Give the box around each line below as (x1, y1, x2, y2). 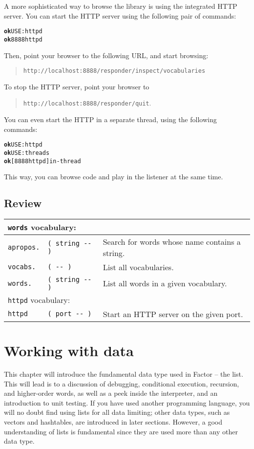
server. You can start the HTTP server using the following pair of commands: (4, 10, 236, 21)
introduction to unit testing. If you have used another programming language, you (4, 397, 250, 407)
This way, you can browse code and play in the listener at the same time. (4, 171, 223, 182)
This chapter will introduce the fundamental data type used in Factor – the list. (4, 369, 243, 379)
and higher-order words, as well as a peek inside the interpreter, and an (4, 388, 218, 398)
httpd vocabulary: (8, 294, 70, 305)
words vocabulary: (8, 221, 76, 233)
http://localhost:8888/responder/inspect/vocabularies (23, 67, 206, 75)
